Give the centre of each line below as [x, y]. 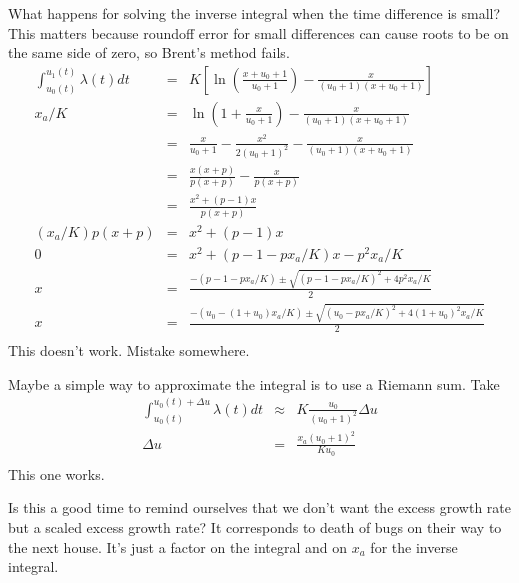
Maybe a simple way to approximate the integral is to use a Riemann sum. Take [254, 383]
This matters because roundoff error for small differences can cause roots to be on [258, 32]
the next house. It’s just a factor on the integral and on [178, 546]
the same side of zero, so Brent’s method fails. [149, 52]
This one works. [56, 473]
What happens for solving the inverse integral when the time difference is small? [254, 13]
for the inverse [414, 546]
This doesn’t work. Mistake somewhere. [129, 350]
